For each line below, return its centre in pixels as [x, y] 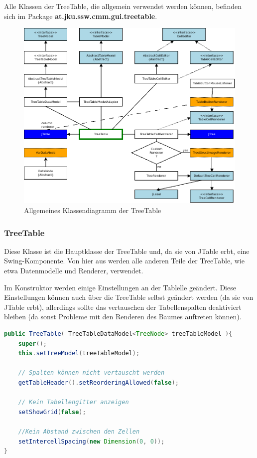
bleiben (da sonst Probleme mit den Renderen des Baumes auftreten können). [123, 317]
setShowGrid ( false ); [52, 412]
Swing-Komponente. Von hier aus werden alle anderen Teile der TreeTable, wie [124, 261]
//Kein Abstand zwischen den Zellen [79, 431]
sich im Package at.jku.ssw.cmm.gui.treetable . [81, 16]
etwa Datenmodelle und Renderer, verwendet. [74, 271]
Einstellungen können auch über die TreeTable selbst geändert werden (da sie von [129, 297]
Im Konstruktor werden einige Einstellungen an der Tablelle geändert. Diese [120, 287]
